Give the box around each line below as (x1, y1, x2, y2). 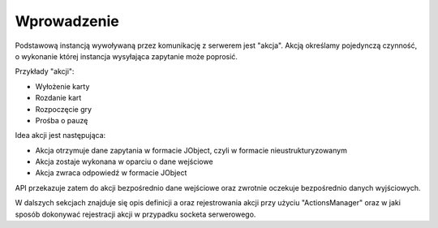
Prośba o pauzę (35, 115, 88, 125)
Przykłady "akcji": (15, 67, 75, 76)
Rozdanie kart (35, 93, 82, 103)
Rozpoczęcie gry (35, 104, 92, 114)
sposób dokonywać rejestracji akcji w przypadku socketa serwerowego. (15, 209, 256, 219)
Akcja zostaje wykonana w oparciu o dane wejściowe (35, 157, 214, 166)
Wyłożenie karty (35, 81, 90, 91)
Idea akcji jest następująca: (15, 131, 106, 140)
